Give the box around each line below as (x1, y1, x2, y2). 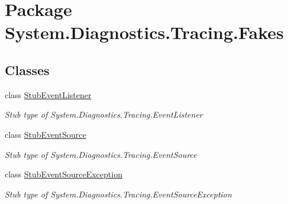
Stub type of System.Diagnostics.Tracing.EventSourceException (5, 187, 232, 200)
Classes (5, 60, 50, 79)
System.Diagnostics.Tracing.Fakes (5, 20, 284, 44)
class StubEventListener (5, 88, 92, 101)
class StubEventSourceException (5, 168, 122, 180)
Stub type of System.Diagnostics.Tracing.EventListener (5, 108, 203, 121)
